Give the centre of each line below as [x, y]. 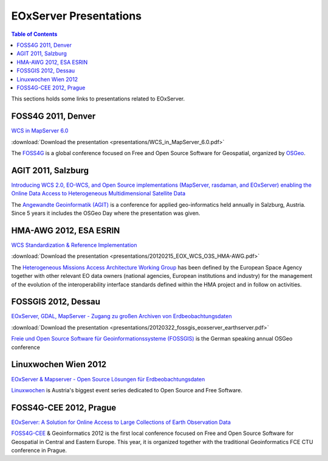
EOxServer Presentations [77, 16]
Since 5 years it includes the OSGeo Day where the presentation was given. [106, 213]
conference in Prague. [39, 450]
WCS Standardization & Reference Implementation [74, 245]
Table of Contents [34, 34]
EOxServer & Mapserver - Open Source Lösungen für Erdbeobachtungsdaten [108, 379]
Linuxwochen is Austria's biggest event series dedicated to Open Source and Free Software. [127, 390]
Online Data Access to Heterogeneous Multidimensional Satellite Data [98, 193]
